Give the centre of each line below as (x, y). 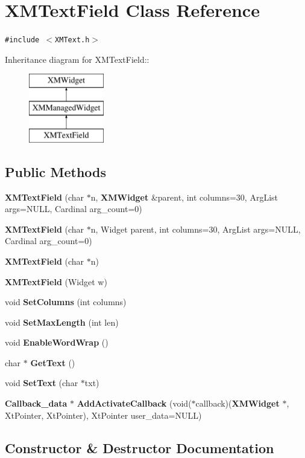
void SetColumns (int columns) (66, 302)
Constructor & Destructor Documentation (140, 447)
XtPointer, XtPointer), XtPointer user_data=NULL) (103, 415)
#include (22, 40)
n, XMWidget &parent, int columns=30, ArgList (184, 197)
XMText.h (72, 40)
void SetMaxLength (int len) (62, 322)
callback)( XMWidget (237, 403)
